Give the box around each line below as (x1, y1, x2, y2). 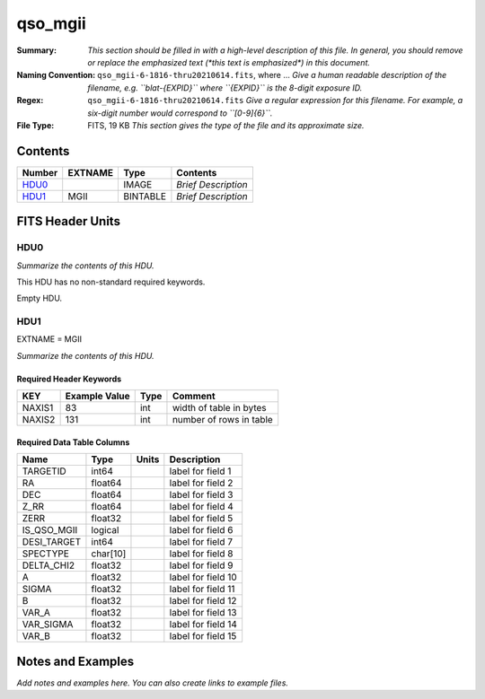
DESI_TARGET (22, 536, 82, 548)
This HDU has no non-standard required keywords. (16, 276, 206, 287)
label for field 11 (169, 583, 235, 596)
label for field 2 (169, 476, 234, 489)
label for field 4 (169, 501, 234, 513)
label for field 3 (169, 489, 234, 502)
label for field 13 (169, 607, 237, 619)
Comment (172, 390, 216, 403)
